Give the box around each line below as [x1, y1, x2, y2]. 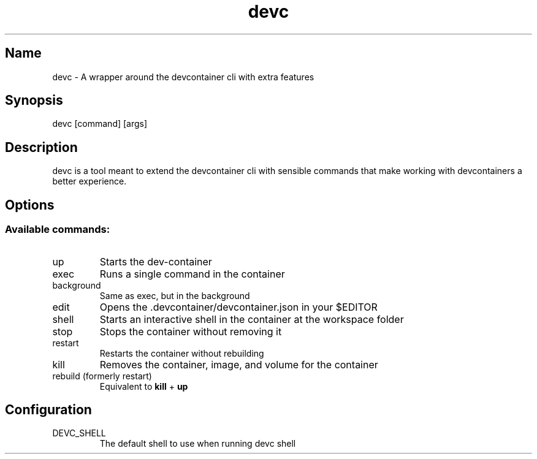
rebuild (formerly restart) [52, 370, 152, 381]
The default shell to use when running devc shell [99, 438, 296, 449]
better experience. [52, 176, 127, 187]
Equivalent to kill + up [99, 381, 188, 392]
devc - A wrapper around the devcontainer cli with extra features [52, 71, 314, 82]
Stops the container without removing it [99, 325, 282, 338]
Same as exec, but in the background [99, 290, 250, 301]
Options [5, 197, 55, 213]
